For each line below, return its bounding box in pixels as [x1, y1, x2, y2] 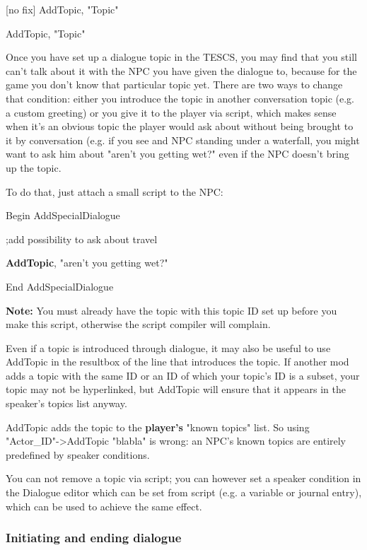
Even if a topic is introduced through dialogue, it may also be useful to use [6, 340, 331, 355]
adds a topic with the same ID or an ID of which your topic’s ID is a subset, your [6, 368, 360, 382]
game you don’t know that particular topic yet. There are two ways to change [6, 77, 343, 92]
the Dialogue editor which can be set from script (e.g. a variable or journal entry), [6, 485, 362, 500]
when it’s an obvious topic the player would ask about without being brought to [6, 119, 354, 134]
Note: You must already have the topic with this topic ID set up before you [6, 303, 337, 317]
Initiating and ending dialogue [6, 529, 182, 546]
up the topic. [6, 160, 62, 175]
